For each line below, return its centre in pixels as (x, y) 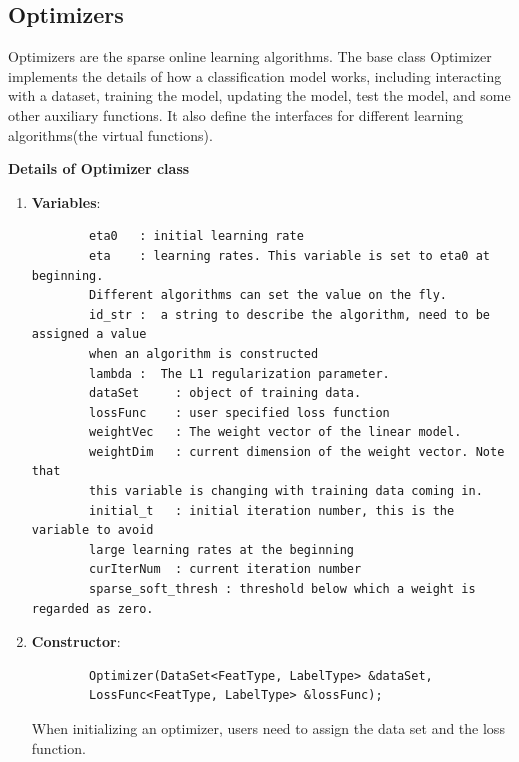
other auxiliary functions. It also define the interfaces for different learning (236, 114)
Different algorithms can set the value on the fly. (268, 295)
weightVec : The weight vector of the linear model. (275, 432)
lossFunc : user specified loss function (239, 412)
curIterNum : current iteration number (225, 569)
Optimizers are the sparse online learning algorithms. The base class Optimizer (250, 56)
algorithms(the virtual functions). (110, 134)
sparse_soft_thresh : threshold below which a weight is (282, 589)
